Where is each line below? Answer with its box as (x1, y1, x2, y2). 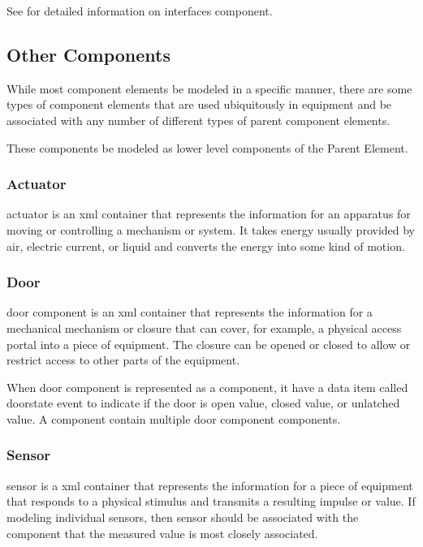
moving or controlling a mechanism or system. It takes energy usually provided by (6, 221, 416, 238)
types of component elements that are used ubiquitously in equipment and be (6, 96, 392, 113)
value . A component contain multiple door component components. (6, 410, 341, 427)
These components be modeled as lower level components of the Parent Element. (6, 139, 408, 156)
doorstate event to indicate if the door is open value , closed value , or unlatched (6, 394, 400, 411)
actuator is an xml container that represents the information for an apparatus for (6, 205, 411, 222)
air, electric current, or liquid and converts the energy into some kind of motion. (6, 237, 405, 254)
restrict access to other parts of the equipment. (6, 351, 240, 368)
